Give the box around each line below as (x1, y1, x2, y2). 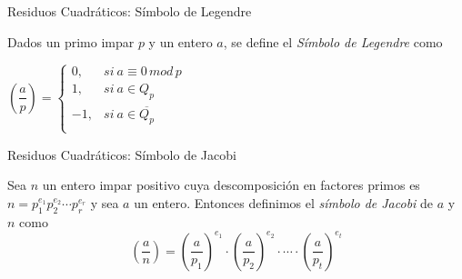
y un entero (148, 32, 213, 51)
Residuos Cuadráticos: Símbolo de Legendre (7, 2, 252, 20)
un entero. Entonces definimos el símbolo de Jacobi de (134, 193, 434, 212)
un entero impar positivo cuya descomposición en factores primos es (42, 175, 420, 194)
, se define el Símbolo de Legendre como (223, 32, 443, 51)
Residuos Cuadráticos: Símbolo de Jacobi (7, 144, 236, 164)
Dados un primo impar (7, 32, 135, 51)
